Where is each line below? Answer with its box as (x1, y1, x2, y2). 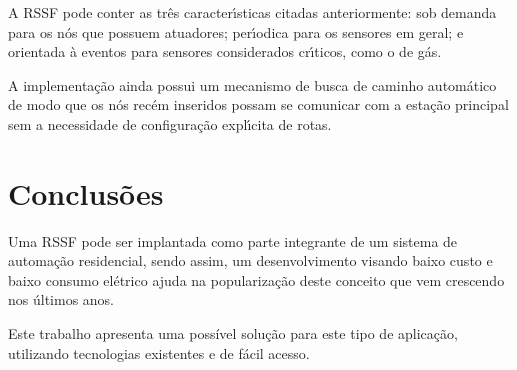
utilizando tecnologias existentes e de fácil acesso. (8, 342, 310, 363)
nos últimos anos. (8, 289, 115, 310)
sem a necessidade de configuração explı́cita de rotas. (8, 113, 332, 134)
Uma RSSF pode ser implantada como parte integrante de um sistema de (8, 230, 458, 251)
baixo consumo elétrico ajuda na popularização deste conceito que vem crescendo (8, 269, 505, 290)
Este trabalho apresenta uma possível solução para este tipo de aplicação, (8, 323, 458, 344)
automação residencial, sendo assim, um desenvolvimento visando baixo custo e (8, 250, 493, 271)
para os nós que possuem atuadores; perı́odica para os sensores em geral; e (8, 21, 464, 42)
